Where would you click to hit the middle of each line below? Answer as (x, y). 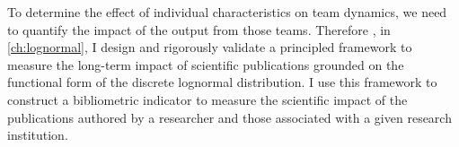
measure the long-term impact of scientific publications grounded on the (206, 64)
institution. (38, 135)
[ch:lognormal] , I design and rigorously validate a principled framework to (210, 47)
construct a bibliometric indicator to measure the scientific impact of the (207, 99)
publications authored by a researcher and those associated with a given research (229, 117)
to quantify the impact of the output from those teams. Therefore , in (199, 29)
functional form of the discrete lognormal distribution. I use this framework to (222, 82)
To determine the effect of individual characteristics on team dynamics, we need (227, 12)
